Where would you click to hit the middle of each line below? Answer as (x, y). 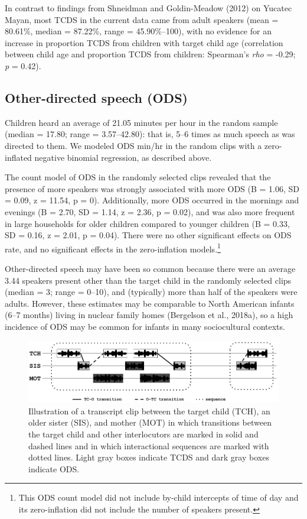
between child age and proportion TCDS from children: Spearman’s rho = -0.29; (150, 54)
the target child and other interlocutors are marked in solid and (143, 434)
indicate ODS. (54, 468)
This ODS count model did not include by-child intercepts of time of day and (159, 497)
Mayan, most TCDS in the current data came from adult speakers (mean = (142, 19)
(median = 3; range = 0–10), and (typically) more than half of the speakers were (151, 292)
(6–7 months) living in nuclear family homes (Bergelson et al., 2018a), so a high (149, 315)
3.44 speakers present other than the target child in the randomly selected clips (148, 280)
